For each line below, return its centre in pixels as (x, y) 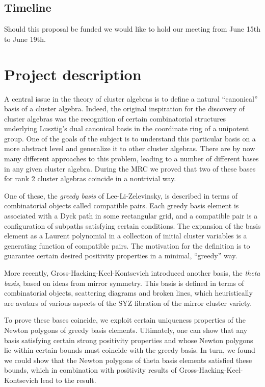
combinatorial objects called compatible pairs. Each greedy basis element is (122, 205)
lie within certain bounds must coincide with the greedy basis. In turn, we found (130, 350)
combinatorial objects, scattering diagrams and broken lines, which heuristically (128, 293)
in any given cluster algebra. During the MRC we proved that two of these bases (130, 168)
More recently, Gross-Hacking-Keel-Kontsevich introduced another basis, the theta (132, 273)
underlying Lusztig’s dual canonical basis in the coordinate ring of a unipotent (127, 128)
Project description (73, 74)
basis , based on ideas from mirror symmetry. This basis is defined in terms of (124, 283)
